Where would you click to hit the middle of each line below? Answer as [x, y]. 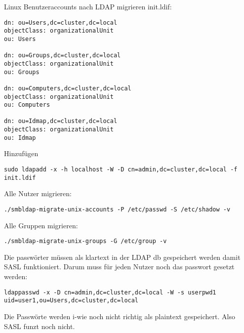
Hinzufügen [21, 153]
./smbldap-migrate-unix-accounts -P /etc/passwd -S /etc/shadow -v [117, 209]
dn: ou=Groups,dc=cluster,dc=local [62, 56]
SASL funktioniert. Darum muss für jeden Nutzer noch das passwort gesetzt [119, 267]
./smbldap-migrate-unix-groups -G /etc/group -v [85, 241]
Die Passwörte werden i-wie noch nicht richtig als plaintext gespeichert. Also [120, 316]
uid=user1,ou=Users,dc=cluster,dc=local [71, 301]
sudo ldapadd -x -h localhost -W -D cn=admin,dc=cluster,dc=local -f [121, 170]
